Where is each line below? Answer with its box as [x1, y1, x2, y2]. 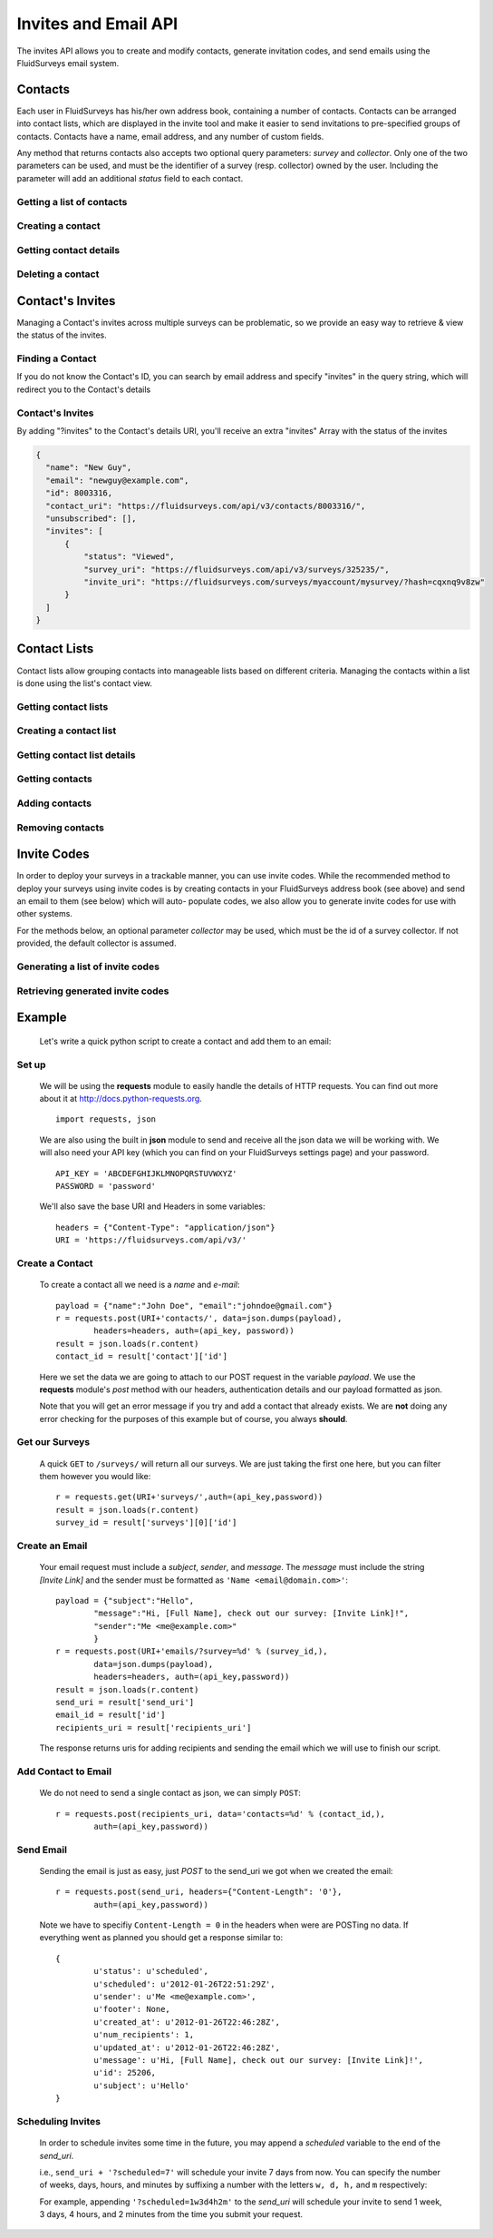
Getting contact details [16, 243, 121, 256]
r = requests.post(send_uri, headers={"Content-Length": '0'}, [55, 1887, 343, 1897]
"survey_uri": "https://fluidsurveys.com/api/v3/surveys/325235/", [82, 564, 390, 574]
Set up [16, 1058, 46, 1071]
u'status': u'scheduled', [93, 1966, 208, 1977]
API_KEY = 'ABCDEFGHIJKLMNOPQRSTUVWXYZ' [55, 1168, 237, 1179]
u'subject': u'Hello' [93, 2080, 190, 2091]
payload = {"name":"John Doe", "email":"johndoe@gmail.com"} [55, 1301, 333, 1310]
